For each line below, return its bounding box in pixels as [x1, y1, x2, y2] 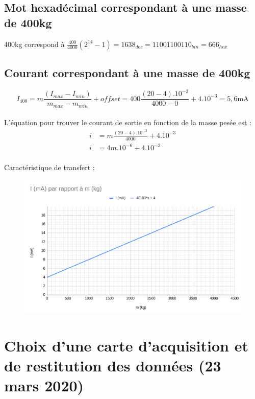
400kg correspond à [4, 38, 65, 49]
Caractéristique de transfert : [4, 161, 95, 172]
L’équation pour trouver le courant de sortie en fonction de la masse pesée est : [4, 117, 251, 128]
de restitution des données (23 [4, 355, 221, 376]
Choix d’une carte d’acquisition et [4, 335, 248, 356]
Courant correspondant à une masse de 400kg [4, 64, 250, 80]
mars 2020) [4, 375, 84, 396]
